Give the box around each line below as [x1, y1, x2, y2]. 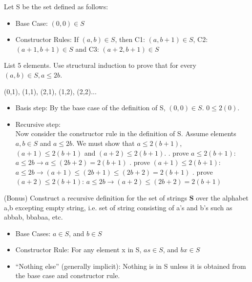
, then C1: [115, 34, 145, 44]
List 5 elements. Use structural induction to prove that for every [4, 60, 196, 70]
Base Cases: [15, 228, 51, 238]
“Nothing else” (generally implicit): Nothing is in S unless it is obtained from [15, 261, 246, 271]
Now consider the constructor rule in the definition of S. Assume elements [15, 128, 236, 139]
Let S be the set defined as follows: [4, 1, 108, 11]
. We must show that [72, 138, 135, 148]
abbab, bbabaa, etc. [4, 212, 63, 222]
